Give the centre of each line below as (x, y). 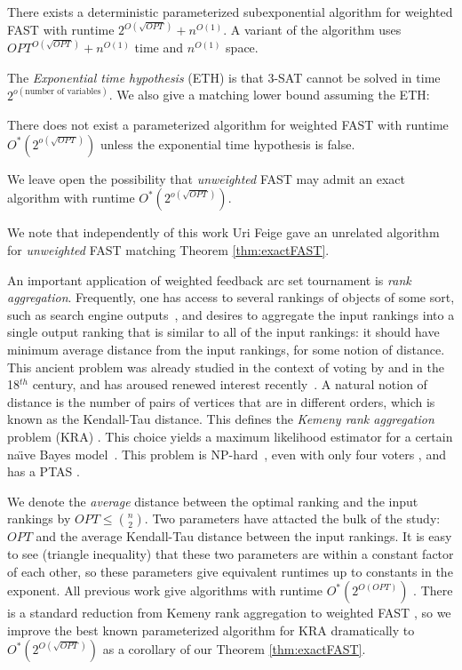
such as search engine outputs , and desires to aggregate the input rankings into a (231, 314)
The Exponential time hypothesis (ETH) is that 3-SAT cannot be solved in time (224, 77)
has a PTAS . (44, 471)
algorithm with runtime (71, 198)
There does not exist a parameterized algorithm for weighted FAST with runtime (228, 125)
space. (242, 48)
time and (159, 48)
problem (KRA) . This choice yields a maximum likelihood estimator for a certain (230, 436)
